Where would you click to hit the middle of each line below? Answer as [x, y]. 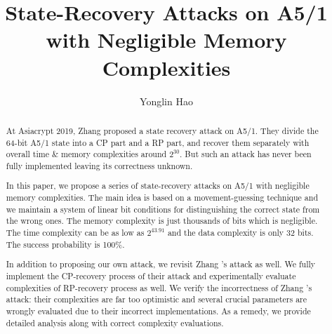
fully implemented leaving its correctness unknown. [99, 165]
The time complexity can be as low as [75, 233]
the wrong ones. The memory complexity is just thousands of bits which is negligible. [162, 221]
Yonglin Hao [166, 101]
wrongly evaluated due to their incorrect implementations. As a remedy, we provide [158, 310]
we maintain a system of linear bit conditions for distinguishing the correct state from [163, 209]
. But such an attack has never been [246, 154]
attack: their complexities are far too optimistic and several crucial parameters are [157, 299]
